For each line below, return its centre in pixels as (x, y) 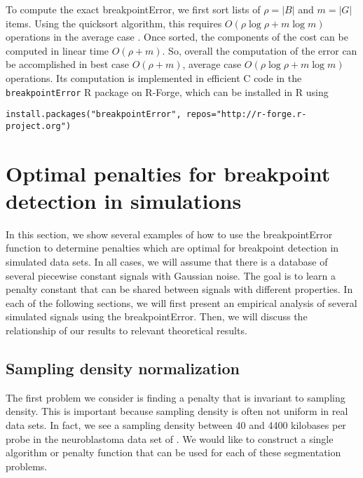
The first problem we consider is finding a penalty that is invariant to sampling (176, 397)
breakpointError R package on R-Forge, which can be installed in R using (167, 91)
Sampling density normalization (123, 368)
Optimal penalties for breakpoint (168, 173)
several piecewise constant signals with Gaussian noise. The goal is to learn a (171, 275)
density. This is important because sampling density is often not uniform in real (177, 411)
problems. (27, 466)
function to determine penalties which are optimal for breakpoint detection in (172, 248)
